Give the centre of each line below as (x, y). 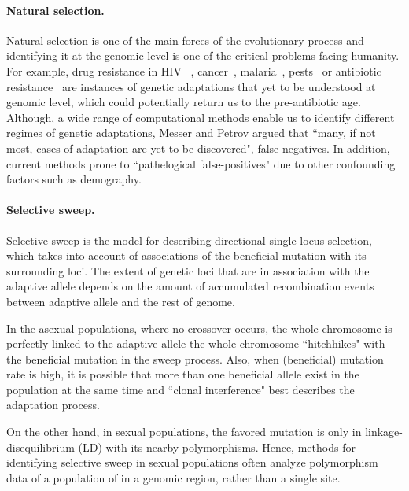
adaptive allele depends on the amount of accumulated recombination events (190, 286)
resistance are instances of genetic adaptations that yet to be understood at (191, 86)
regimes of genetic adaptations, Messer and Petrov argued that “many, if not (191, 133)
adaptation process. (53, 405)
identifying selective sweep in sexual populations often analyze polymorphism (192, 462)
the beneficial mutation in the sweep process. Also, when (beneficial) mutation (195, 358)
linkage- (384, 432)
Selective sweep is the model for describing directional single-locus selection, (189, 240)
